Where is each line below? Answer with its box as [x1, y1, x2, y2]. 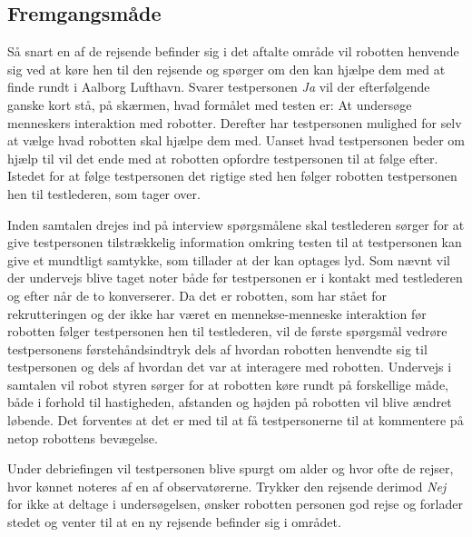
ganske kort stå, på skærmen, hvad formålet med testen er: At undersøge [7, 94, 412, 114]
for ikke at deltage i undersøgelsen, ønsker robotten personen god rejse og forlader [7, 494, 463, 513]
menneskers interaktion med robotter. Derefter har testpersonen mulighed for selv [7, 113, 462, 132]
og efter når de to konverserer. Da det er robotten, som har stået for [7, 285, 388, 304]
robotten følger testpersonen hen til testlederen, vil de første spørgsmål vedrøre [7, 322, 447, 341]
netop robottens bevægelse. [7, 428, 158, 447]
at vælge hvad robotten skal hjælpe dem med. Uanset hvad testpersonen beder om [7, 131, 466, 150]
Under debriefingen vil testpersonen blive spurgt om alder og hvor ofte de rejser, [7, 459, 454, 478]
